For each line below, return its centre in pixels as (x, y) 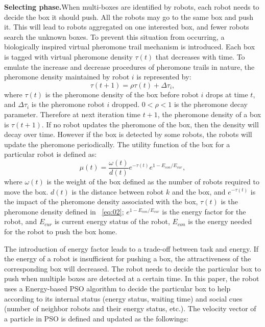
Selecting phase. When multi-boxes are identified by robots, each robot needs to (132, 7)
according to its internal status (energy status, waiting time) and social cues (123, 298)
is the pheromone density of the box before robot (122, 94)
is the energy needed (220, 221)
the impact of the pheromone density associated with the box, (101, 201)
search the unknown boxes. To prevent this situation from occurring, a (114, 36)
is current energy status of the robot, (112, 221)
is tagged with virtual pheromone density (68, 56)
